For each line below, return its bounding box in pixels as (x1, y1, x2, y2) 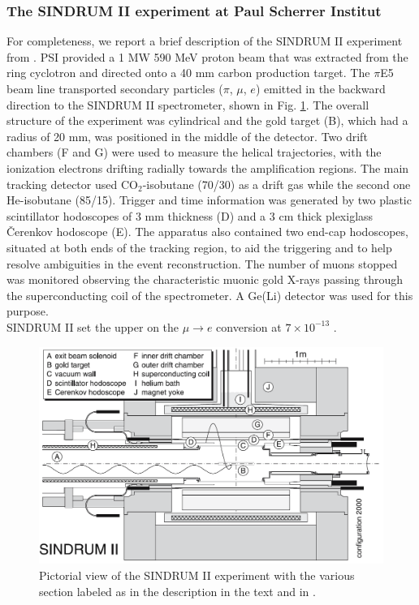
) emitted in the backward (255, 80, 386, 97)
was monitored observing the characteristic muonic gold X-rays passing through (6, 271, 403, 288)
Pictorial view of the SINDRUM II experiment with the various (39, 566, 355, 583)
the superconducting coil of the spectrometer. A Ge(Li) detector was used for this (6, 286, 413, 303)
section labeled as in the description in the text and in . (39, 582, 316, 599)
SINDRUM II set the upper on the (6, 318, 179, 335)
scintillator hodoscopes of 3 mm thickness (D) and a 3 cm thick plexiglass (6, 207, 374, 224)
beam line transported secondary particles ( (6, 80, 223, 97)
